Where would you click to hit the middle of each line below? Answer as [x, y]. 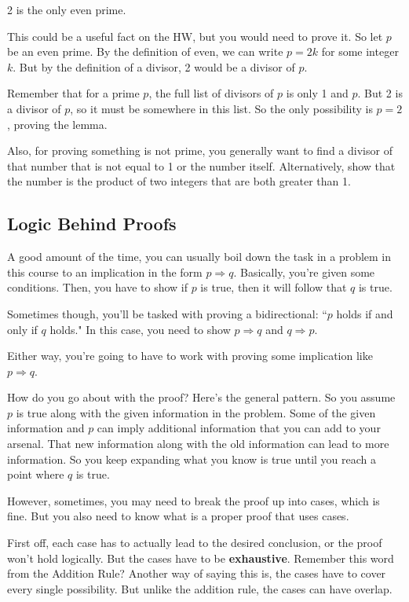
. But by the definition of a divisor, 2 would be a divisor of [154, 66]
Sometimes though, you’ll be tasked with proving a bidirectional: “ [167, 313]
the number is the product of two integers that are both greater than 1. [179, 181]
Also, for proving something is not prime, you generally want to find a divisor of [200, 150]
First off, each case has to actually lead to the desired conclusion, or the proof [195, 543]
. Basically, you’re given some [304, 272]
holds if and [365, 313]
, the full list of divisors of [211, 93]
